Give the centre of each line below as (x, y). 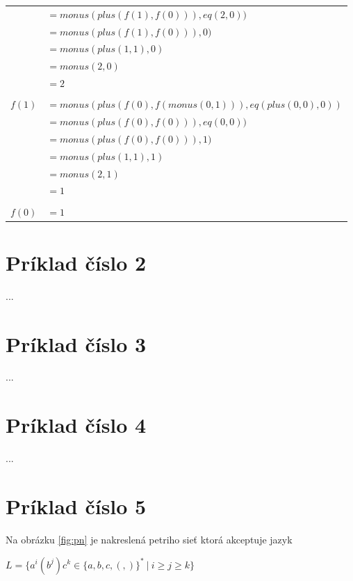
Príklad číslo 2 (76, 262)
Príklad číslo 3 (76, 343)
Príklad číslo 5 (76, 506)
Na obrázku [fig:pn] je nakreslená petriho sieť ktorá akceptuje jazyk (149, 539)
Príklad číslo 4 (76, 425)
